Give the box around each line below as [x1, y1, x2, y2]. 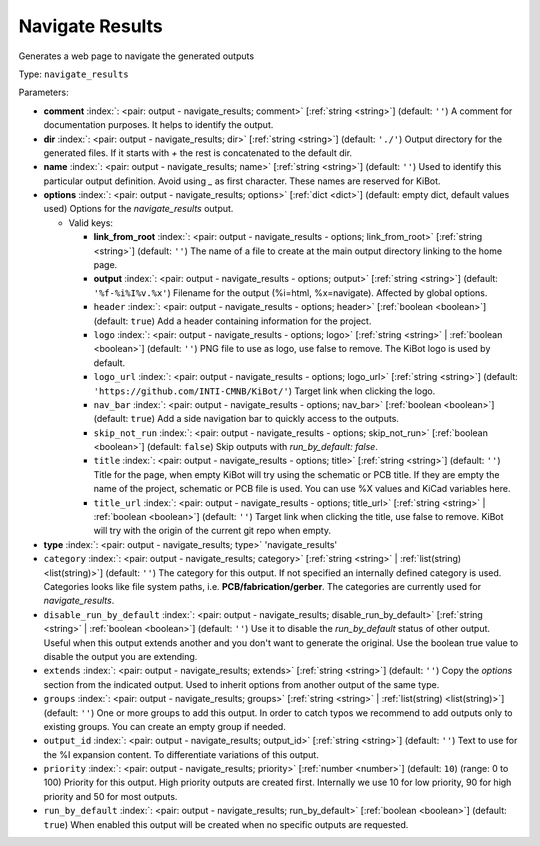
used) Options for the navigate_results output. [43, 203, 234, 215]
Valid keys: [68, 216, 114, 229]
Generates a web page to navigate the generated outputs [18, 50, 255, 62]
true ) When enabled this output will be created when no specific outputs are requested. [43, 818, 409, 830]
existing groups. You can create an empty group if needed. [43, 720, 287, 732]
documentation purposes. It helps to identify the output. [43, 119, 274, 131]
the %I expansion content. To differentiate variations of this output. [43, 748, 319, 760]
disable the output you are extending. [43, 650, 198, 662]
